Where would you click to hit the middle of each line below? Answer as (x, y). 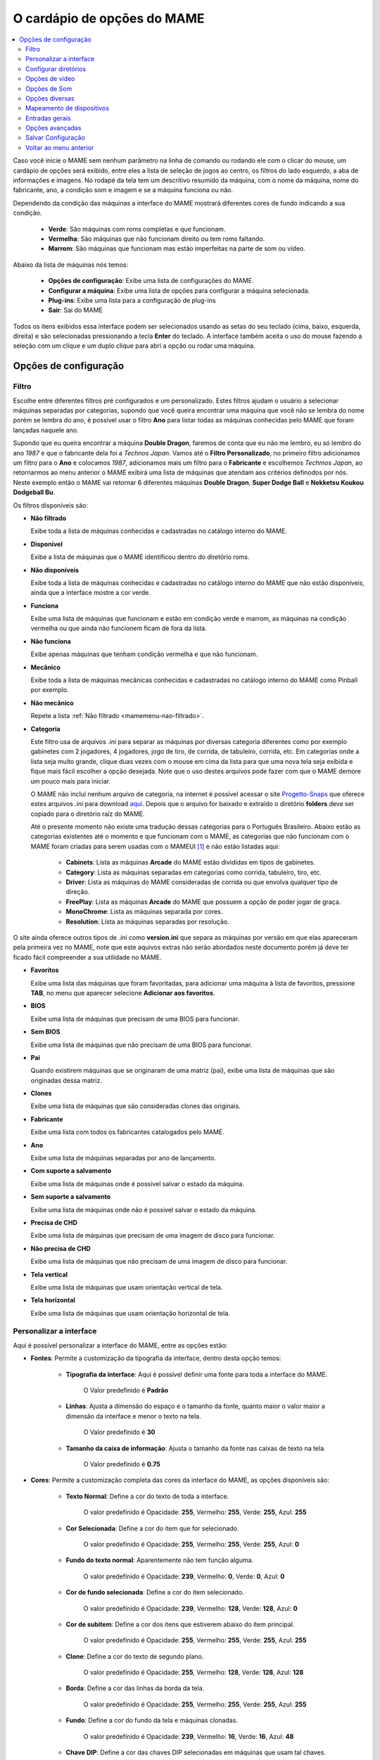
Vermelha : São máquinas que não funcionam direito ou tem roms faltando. (157, 239)
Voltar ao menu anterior (60, 147)
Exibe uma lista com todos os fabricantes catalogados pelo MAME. (127, 1132)
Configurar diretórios (56, 69)
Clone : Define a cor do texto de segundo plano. (135, 1656)
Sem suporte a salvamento (71, 1197)
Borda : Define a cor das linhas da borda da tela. (135, 1688)
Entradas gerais (48, 118)
